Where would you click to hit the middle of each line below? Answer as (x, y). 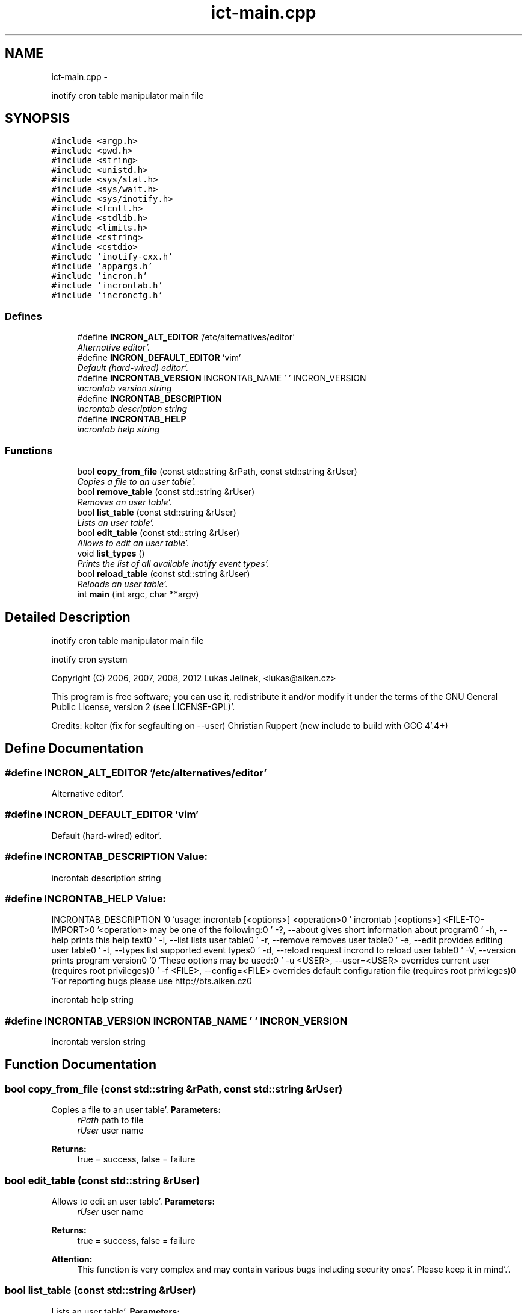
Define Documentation (74, 749)
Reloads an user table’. (122, 584)
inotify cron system (89, 659)
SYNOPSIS (38, 119)
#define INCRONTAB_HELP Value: (85, 898)
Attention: (72, 1259)
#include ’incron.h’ (100, 276)
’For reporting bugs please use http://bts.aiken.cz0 (152, 981)
